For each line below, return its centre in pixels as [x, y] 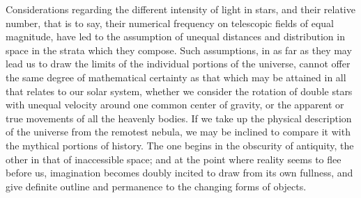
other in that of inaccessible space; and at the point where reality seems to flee [174, 159]
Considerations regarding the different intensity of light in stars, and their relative [180, 9]
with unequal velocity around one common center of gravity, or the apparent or [175, 105]
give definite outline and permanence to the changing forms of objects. [156, 186]
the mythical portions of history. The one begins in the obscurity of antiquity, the [180, 145]
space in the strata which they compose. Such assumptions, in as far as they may [179, 50]
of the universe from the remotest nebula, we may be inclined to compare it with [178, 132]
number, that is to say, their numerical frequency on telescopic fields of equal [170, 23]
